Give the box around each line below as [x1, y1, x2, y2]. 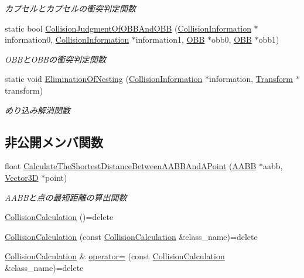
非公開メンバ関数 [5, 132, 103, 150]
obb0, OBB [211, 33, 252, 46]
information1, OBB [135, 33, 205, 46]
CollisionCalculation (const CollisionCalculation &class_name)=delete [5, 230, 258, 242]
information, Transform [209, 73, 293, 85]
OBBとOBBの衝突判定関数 [5, 53, 106, 65]
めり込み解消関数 [5, 104, 70, 116]
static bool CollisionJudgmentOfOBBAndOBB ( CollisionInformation [5, 22, 251, 34]
